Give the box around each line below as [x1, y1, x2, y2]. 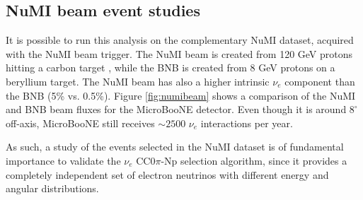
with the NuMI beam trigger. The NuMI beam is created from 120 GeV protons [6, 46, 353, 61]
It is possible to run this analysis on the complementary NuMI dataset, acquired [6, 33, 354, 47]
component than [284, 73, 355, 88]
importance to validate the [6, 153, 121, 167]
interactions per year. [200, 115, 293, 130]
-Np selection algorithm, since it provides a [161, 153, 347, 167]
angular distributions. [6, 181, 99, 196]
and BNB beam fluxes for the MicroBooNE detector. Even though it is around [6, 102, 347, 117]
